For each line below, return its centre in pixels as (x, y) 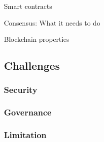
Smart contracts (28, 6)
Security (21, 90)
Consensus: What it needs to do (52, 22)
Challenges (32, 66)
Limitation (25, 135)
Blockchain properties (37, 39)
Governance (28, 112)
